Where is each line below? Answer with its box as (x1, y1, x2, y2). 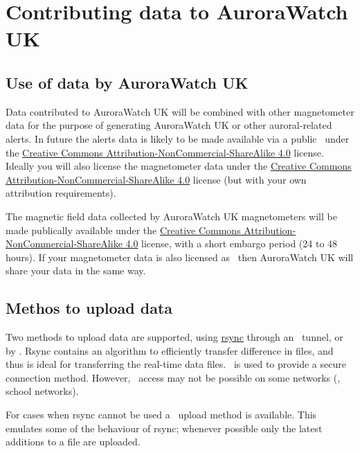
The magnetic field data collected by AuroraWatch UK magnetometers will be (6, 208, 337, 223)
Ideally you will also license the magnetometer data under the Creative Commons (6, 159, 352, 173)
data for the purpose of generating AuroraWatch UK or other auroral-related (6, 118, 332, 132)
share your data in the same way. (6, 263, 146, 278)
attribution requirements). (6, 186, 116, 200)
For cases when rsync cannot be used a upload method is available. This (6, 407, 317, 422)
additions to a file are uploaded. (6, 434, 141, 449)
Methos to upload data (6, 297, 173, 319)
